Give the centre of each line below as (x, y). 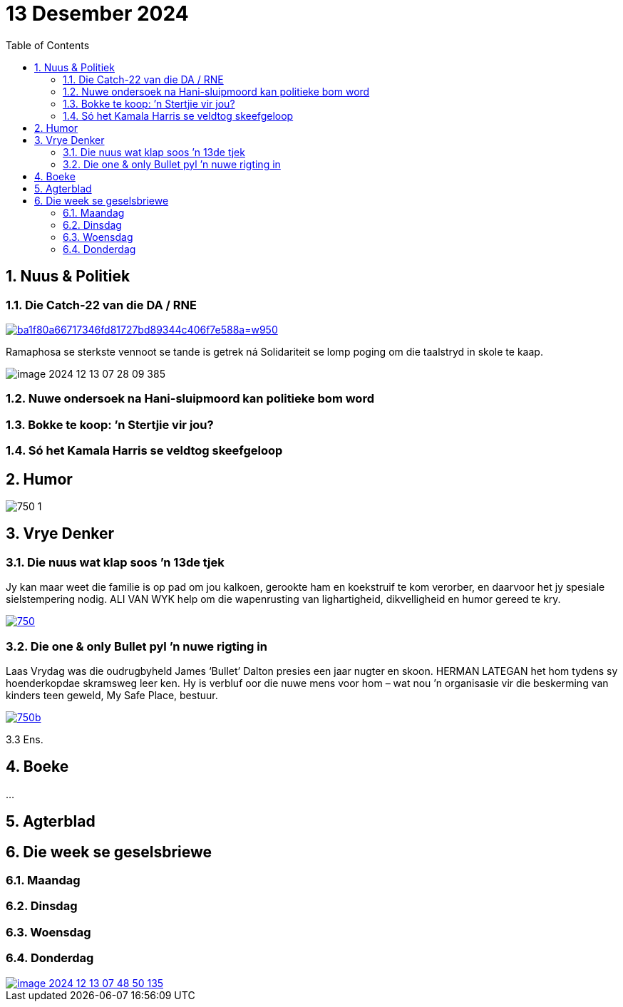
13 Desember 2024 (97, 14)
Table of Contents (48, 45)
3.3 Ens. (25, 739)
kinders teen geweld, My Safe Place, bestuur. (112, 695)
